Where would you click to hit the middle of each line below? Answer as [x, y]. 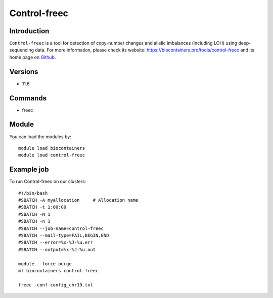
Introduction [29, 31]
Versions [24, 71]
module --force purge [45, 264]
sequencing [22, 50]
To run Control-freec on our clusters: [48, 182]
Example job [29, 170]
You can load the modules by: [40, 137]
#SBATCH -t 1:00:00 [42, 207]
